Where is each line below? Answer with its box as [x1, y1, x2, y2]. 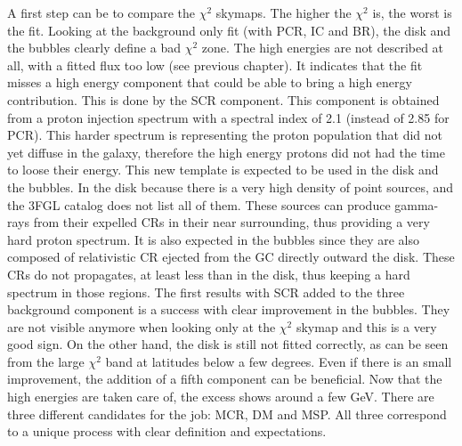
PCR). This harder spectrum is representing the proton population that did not [7, 126, 443, 144]
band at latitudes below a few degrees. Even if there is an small [105, 352, 452, 370]
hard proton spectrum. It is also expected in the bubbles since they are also [7, 230, 419, 248]
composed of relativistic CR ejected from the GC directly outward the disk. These [7, 247, 455, 266]
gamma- [394, 195, 439, 214]
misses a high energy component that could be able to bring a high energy [7, 73, 412, 92]
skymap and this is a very [296, 317, 437, 336]
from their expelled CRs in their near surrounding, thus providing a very [33, 213, 430, 231]
